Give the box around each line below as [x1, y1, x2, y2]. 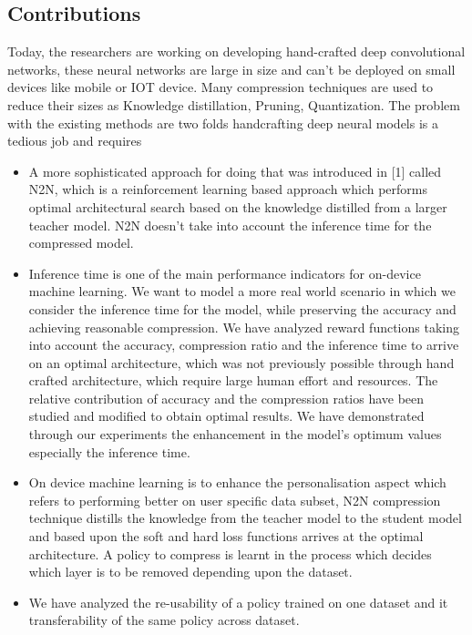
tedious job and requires [7, 131, 142, 150]
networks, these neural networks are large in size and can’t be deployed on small [7, 59, 456, 78]
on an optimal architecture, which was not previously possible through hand [28, 353, 455, 372]
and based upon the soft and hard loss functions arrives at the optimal [28, 527, 424, 546]
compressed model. [28, 233, 134, 252]
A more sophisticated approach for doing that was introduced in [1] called [28, 161, 442, 180]
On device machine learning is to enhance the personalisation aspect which [28, 473, 446, 492]
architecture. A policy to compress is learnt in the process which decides [28, 544, 432, 563]
